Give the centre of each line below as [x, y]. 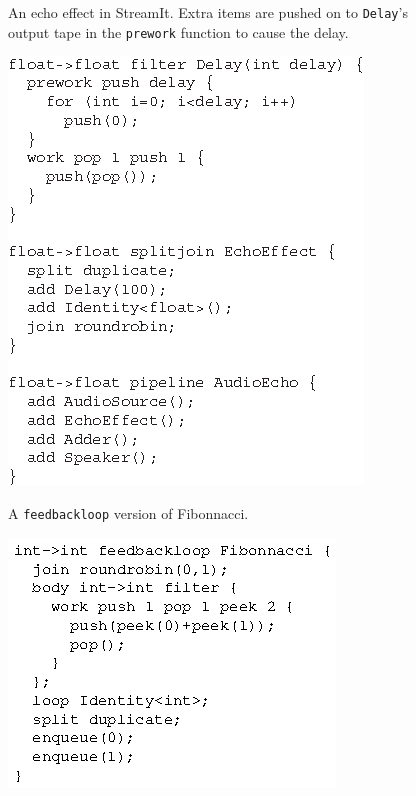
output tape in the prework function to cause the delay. [178, 31]
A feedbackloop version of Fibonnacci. [128, 512]
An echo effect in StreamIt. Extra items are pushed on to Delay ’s [208, 12]
